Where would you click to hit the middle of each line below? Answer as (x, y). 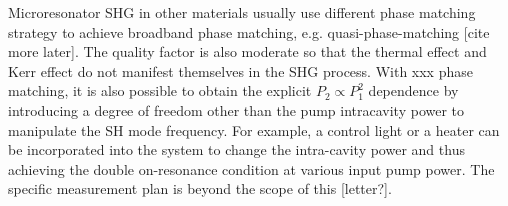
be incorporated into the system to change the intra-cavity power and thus (236, 149)
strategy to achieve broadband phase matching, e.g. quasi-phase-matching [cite (249, 31)
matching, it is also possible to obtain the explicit (160, 90)
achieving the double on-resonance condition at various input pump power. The (251, 168)
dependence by (413, 90)
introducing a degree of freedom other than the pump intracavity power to (236, 109)
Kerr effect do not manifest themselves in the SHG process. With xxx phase (240, 70)
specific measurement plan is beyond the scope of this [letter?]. (200, 188)
